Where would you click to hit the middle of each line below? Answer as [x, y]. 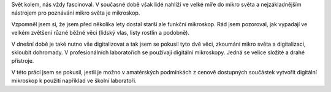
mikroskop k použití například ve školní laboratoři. [74, 81]
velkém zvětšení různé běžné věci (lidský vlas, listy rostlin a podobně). [101, 33]
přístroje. [23, 61]
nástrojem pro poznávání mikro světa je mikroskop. [76, 13]
